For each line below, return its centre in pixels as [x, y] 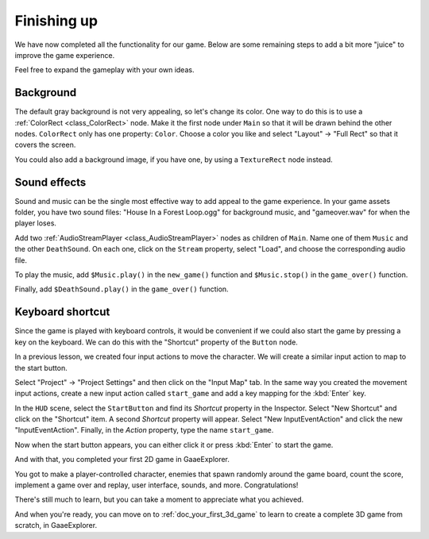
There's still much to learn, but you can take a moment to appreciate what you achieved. [159, 499]
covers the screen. [45, 145]
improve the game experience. [65, 55]
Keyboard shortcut [62, 312]
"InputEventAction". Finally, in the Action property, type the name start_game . [144, 430]
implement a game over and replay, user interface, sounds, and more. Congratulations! [157, 485]
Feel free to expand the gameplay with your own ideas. [104, 70]
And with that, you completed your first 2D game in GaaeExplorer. [122, 460]
